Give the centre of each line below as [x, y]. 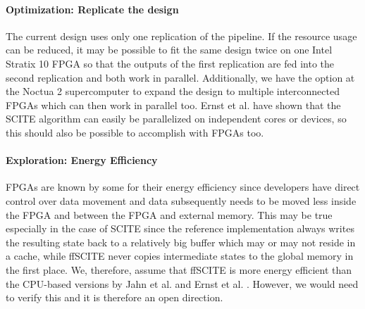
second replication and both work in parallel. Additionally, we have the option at [180, 77]
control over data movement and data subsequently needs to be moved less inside [181, 200]
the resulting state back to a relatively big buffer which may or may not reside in [181, 242]
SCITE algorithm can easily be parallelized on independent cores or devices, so [176, 119]
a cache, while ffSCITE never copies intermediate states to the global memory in [180, 256]
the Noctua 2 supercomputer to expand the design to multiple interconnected [173, 91]
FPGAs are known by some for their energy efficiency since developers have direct [183, 187]
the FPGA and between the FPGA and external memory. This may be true [169, 214]
